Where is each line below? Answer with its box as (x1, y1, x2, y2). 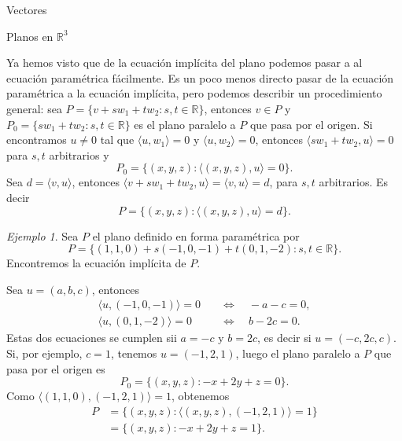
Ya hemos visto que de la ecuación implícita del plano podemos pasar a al (6, 54, 363, 71)
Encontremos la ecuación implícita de (6, 255, 186, 271)
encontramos (6, 131, 67, 148)
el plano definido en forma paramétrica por (92, 227, 300, 244)
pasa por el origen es (6, 360, 105, 377)
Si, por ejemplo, (6, 344, 83, 361)
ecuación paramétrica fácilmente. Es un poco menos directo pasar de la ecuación (6, 69, 394, 86)
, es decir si (256, 329, 312, 346)
